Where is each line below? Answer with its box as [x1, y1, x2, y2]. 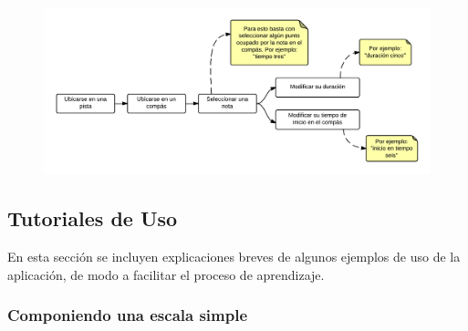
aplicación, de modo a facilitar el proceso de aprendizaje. [7, 264, 325, 284]
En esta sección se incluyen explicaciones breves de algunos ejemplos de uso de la [7, 247, 461, 266]
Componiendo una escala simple [7, 304, 248, 326]
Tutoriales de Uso [7, 204, 178, 233]
